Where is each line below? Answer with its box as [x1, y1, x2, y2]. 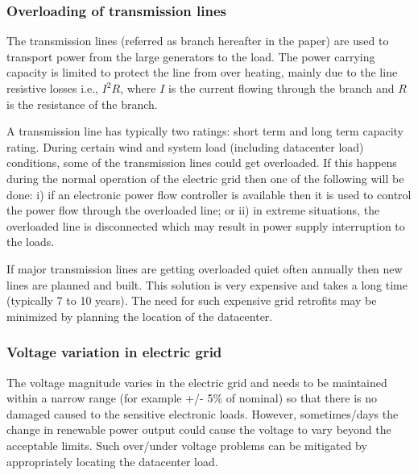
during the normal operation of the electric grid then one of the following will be [6, 169, 404, 186]
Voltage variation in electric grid [6, 342, 222, 362]
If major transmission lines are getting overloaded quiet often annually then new [6, 260, 403, 277]
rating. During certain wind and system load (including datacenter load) [6, 138, 364, 155]
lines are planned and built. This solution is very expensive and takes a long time [6, 276, 408, 293]
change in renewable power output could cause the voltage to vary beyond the [6, 421, 391, 438]
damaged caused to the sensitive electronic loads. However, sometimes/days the [6, 405, 399, 422]
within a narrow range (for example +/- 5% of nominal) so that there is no [6, 390, 378, 406]
